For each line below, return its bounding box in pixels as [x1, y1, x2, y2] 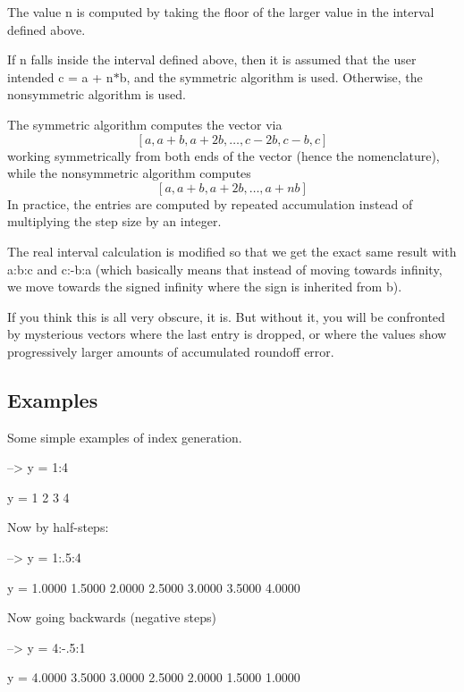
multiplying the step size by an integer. [7, 212, 222, 231]
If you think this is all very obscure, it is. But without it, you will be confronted [7, 307, 445, 325]
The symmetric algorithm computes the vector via [7, 114, 283, 133]
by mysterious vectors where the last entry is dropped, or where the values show [7, 325, 447, 343]
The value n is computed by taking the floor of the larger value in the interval [7, 3, 434, 21]
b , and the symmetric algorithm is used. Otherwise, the [119, 67, 423, 86]
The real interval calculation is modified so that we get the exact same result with [7, 241, 457, 260]
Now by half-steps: [7, 518, 109, 536]
